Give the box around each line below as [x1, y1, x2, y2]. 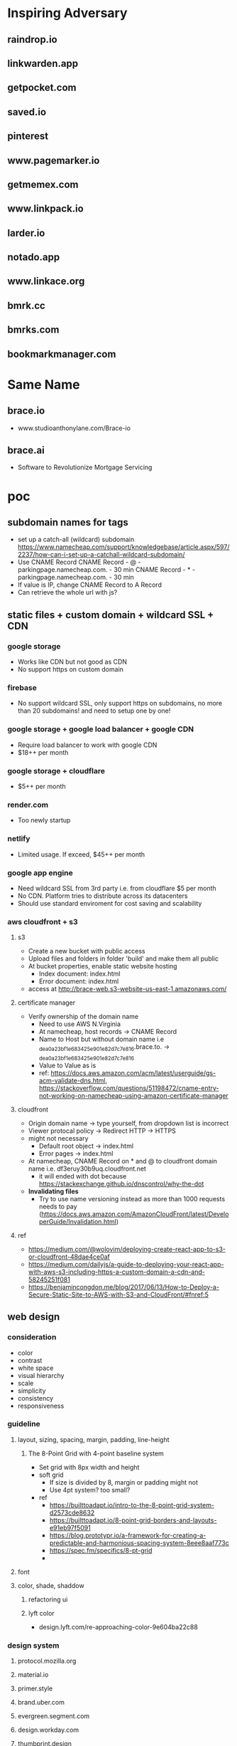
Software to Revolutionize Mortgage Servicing [17, 463, 153, 471]
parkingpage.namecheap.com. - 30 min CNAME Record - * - [17, 565, 196, 574]
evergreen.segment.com [17, 1712, 90, 1720]
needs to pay [38, 1202, 77, 1211]
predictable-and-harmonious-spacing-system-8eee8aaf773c [49, 1538, 229, 1547]
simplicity [17, 1386, 46, 1395]
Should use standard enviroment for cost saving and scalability [17, 899, 202, 907]
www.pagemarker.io [7, 155, 100, 167]
